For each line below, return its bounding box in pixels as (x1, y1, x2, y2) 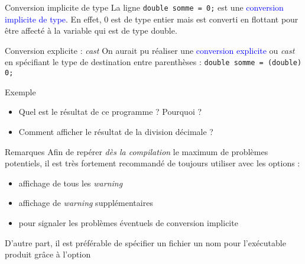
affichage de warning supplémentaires (18, 197, 153, 209)
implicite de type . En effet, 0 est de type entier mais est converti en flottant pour (5, 12, 298, 25)
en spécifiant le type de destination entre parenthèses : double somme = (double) (5, 56, 302, 68)
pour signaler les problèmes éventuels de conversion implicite (18, 216, 238, 228)
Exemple (5, 85, 36, 98)
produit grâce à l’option (5, 248, 91, 260)
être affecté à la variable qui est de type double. (5, 24, 177, 37)
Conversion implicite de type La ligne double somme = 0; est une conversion (5, 1, 284, 13)
